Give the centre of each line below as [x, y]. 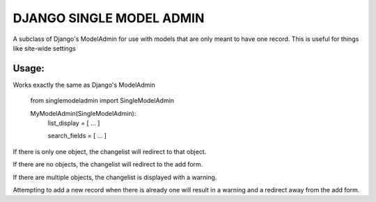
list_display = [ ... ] [74, 123]
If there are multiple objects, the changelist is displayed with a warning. [115, 177]
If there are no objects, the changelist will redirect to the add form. [108, 165]
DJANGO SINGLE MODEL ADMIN [109, 18]
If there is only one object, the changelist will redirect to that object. [110, 151]
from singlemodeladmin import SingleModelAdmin [102, 101]
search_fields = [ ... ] [77, 136]
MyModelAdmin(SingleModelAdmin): [83, 113]
